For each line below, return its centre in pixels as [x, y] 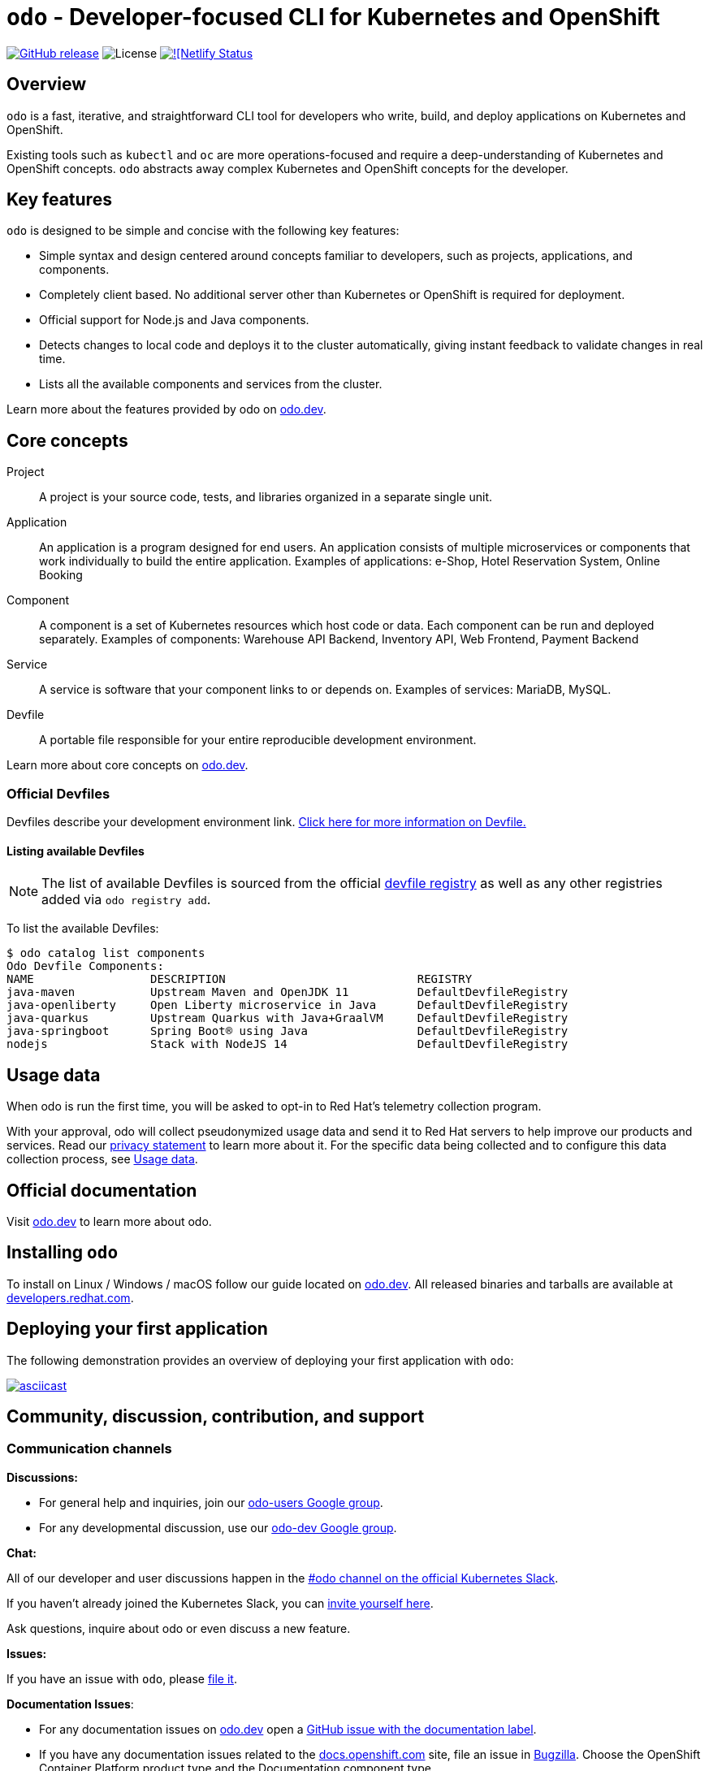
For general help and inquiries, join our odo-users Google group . [211, 1502]
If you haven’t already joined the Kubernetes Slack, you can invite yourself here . [220, 1603]
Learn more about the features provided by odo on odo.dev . [166, 409]
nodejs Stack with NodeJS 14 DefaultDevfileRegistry [287, 1044]
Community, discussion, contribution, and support [216, 1417]
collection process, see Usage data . [102, 1159]
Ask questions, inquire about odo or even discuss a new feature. [179, 1628]
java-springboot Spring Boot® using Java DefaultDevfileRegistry [287, 1031]
